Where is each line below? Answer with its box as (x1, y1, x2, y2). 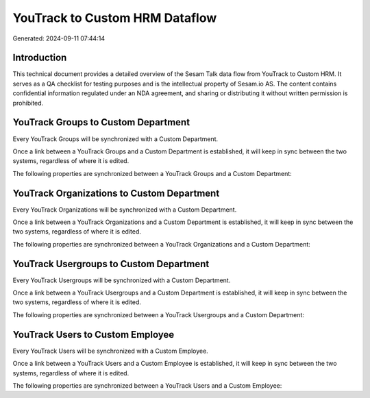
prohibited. (12, 99, 44, 107)
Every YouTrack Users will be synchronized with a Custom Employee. (12, 347, 208, 355)
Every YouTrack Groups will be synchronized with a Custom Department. (12, 134, 219, 143)
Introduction (12, 52, 67, 64)
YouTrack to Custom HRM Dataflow (12, 10, 217, 25)
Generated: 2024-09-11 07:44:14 (12, 34, 106, 42)
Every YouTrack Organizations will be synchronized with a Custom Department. (12, 206, 237, 214)
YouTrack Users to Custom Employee (12, 329, 175, 340)
